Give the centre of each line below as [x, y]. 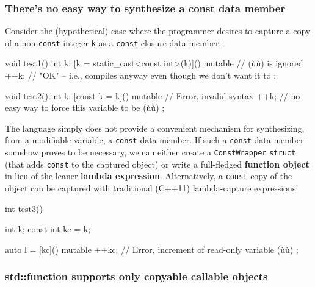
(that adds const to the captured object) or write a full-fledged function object [157, 164]
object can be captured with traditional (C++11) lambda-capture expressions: [152, 188]
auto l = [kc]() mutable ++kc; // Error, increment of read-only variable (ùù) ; [152, 249]
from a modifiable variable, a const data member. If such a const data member [154, 140]
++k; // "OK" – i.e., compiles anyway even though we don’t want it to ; [141, 75]
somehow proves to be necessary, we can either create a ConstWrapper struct [150, 152]
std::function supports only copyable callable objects [136, 276]
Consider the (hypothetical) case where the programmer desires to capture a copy [158, 31]
